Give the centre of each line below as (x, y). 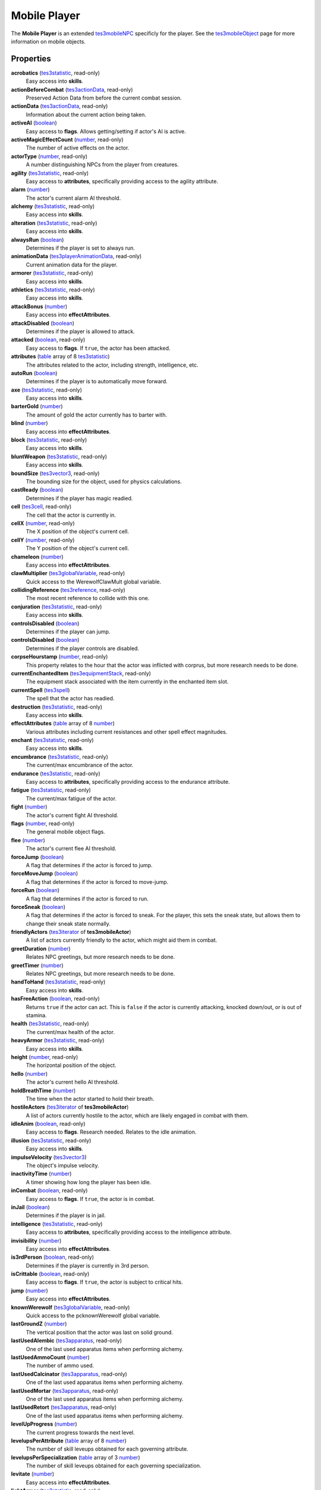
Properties (31, 59)
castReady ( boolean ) (37, 490)
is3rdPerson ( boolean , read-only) (53, 1257)
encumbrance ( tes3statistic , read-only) (59, 756)
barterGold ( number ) (37, 406)
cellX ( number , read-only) (43, 523)
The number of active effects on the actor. (78, 148)
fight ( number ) (29, 807)
